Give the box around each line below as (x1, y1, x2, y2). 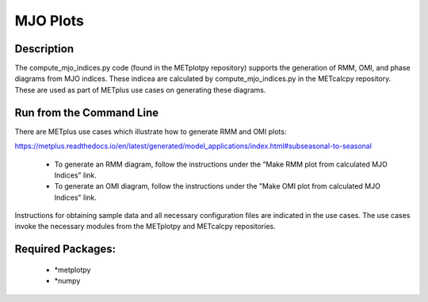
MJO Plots (14, 12, 85, 29)
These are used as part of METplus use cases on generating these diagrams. (14, 85, 266, 94)
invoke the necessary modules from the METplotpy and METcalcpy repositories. (14, 222, 277, 231)
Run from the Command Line (14, 105, 159, 119)
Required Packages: (14, 243, 117, 256)
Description (14, 42, 75, 55)
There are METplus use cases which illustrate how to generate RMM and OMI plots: (14, 127, 287, 136)
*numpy (54, 276, 81, 285)
